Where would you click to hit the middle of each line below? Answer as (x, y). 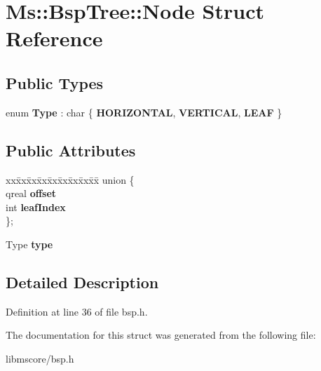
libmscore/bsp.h (40, 358)
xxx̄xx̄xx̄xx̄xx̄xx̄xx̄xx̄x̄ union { (70, 179)
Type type (29, 244)
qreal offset (31, 193)
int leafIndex (36, 207)
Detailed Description (82, 282)
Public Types (55, 82)
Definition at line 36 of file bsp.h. (77, 311)
